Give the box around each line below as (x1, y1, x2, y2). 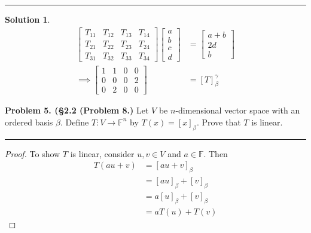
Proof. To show (5, 147, 60, 160)
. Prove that (196, 115, 241, 128)
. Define (60, 115, 89, 128)
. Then (203, 147, 228, 160)
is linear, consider (70, 147, 135, 160)
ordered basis (5, 115, 53, 128)
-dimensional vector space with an (175, 104, 300, 116)
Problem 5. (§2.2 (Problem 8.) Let (5, 104, 149, 116)
